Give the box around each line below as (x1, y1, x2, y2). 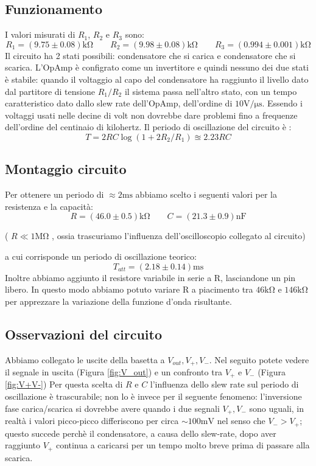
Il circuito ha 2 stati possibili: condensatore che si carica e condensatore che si (5, 49, 296, 61)
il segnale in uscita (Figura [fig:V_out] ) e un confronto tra (5, 365, 223, 378)
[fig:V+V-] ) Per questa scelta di (5, 378, 123, 391)
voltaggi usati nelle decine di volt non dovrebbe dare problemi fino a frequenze (5, 108, 298, 121)
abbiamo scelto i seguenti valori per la (135, 188, 278, 201)
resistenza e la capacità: (5, 200, 93, 212)
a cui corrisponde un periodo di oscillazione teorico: (5, 249, 197, 262)
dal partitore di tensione (5, 85, 95, 97)
